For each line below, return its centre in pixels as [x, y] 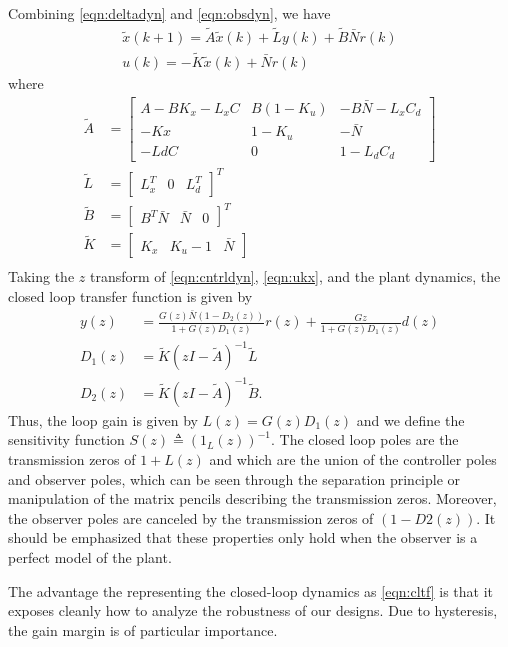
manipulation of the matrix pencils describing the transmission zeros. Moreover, [252, 498]
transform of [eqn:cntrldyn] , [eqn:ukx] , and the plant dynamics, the [295, 276]
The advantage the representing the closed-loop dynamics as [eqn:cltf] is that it [251, 590]
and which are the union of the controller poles [353, 459]
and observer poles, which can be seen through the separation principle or [234, 478]
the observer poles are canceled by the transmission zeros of [191, 517]
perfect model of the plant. [90, 556]
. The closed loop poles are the [364, 439]
